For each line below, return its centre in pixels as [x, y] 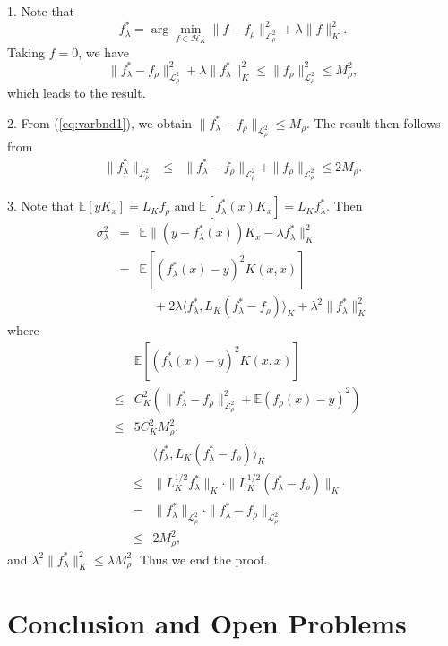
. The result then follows [374, 122]
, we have [103, 52]
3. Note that [41, 206]
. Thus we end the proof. [200, 559]
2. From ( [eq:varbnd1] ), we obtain [100, 122]
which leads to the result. [77, 93]
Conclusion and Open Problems [207, 622]
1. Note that [41, 11]
